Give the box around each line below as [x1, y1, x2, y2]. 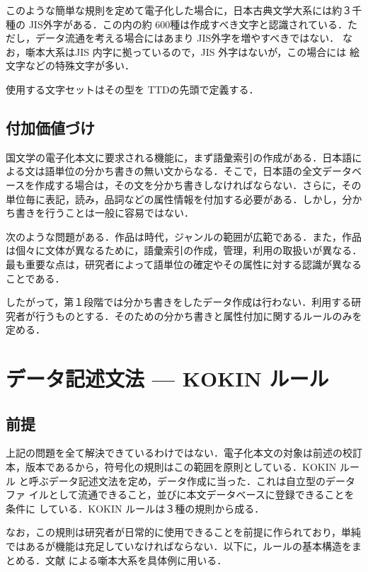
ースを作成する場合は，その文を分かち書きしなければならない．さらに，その [6, 177, 362, 192]
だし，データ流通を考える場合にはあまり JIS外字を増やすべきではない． [6, 30, 340, 45]
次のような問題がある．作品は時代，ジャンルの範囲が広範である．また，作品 [6, 229, 362, 244]
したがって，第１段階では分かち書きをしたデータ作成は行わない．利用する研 [6, 294, 362, 309]
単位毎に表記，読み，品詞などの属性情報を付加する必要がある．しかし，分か [6, 191, 362, 206]
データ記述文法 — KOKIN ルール [6, 364, 329, 393]
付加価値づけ [6, 116, 95, 138]
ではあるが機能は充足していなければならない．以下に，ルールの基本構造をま [6, 539, 362, 554]
